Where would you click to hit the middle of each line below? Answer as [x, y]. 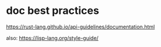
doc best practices [53, 11]
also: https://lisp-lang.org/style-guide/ [52, 38]
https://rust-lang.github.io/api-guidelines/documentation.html [80, 27]
